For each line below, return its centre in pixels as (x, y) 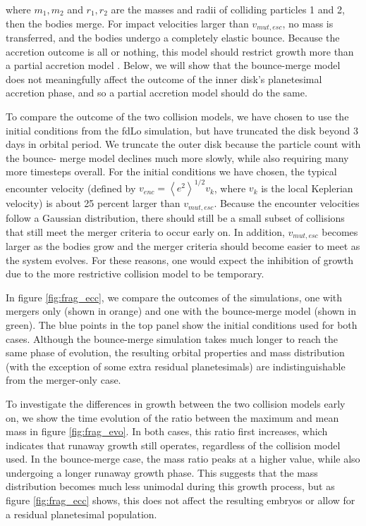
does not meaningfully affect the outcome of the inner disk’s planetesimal (164, 79)
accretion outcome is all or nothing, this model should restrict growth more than (180, 51)
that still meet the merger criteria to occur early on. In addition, (145, 231)
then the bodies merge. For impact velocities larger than (127, 23)
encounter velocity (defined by (71, 188)
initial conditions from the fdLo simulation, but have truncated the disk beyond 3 (182, 130)
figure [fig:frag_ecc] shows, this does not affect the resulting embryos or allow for (181, 500)
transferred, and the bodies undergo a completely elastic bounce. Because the (173, 38)
